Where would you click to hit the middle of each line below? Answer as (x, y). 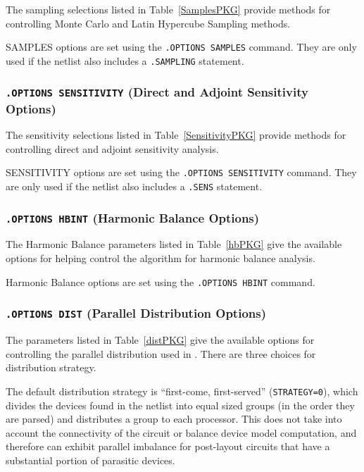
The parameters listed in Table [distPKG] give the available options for (160, 340)
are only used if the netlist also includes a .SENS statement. (134, 186)
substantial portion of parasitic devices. (90, 460)
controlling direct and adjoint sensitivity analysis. (112, 148)
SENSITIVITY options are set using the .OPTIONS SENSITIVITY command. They (181, 172)
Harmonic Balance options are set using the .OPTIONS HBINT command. (161, 281)
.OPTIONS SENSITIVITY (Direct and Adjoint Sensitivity (157, 92)
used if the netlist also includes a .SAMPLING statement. (125, 60)
